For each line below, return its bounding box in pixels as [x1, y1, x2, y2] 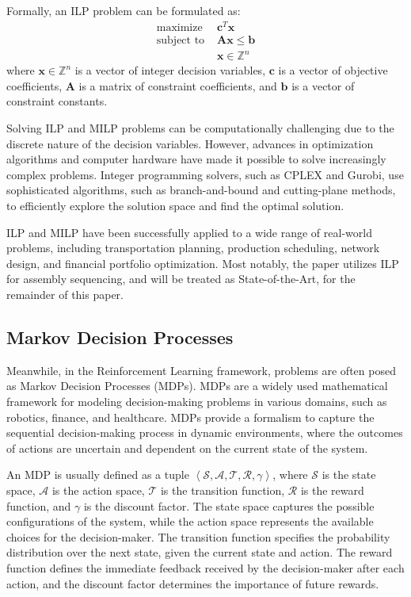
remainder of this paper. [6, 285, 124, 302]
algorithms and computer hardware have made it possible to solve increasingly [6, 151, 386, 167]
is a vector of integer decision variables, [74, 62, 266, 78]
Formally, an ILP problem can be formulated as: [6, 2, 241, 18]
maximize [156, 21, 203, 33]
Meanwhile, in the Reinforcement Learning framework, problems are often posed [6, 362, 396, 378]
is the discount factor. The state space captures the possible [83, 497, 375, 514]
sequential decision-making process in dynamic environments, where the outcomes [6, 424, 403, 441]
